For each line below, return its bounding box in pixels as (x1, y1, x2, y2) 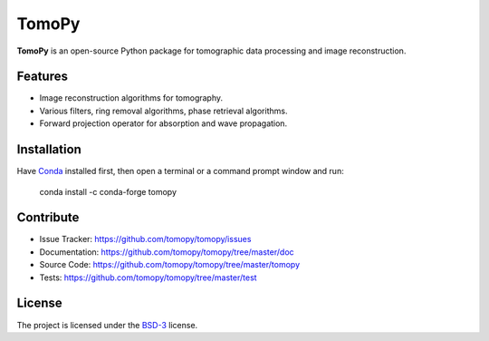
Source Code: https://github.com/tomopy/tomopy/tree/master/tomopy (39, 259, 301, 270)
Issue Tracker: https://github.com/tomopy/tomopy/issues (39, 234, 252, 245)
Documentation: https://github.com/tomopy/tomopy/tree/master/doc (39, 246, 294, 258)
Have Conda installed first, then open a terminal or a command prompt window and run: (16, 166, 344, 177)
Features (16, 69, 68, 84)
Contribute (16, 209, 80, 226)
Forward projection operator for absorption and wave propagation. (39, 118, 288, 129)
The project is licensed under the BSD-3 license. (16, 319, 198, 330)
